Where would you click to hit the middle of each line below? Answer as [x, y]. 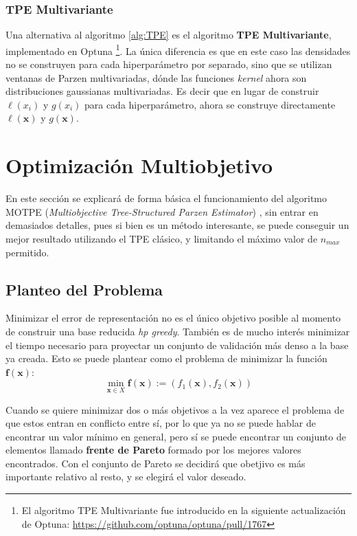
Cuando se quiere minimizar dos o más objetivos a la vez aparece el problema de [175, 409]
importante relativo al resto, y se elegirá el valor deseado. [126, 477]
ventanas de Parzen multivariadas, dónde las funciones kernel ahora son [156, 77]
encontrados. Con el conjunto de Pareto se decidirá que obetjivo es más [156, 463]
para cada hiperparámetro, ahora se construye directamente [210, 104]
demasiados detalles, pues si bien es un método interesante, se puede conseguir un [177, 225]
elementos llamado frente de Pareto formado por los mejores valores [153, 450]
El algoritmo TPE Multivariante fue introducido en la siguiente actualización [184, 510]
